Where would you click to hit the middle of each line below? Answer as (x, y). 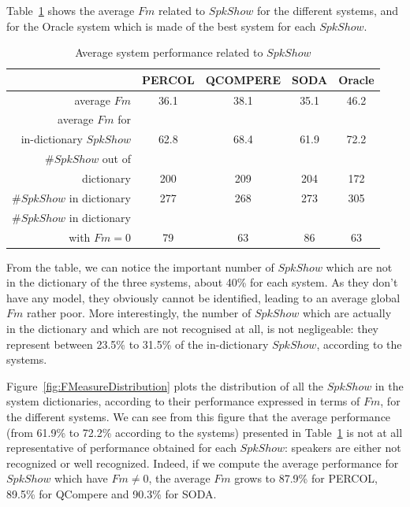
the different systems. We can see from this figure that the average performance (199, 416)
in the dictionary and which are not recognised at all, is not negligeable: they (193, 328)
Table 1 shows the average (71, 10)
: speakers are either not (343, 448)
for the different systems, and (328, 10)
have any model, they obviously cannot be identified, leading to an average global (203, 297)
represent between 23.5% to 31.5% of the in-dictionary (138, 344)
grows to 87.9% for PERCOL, (306, 478)
